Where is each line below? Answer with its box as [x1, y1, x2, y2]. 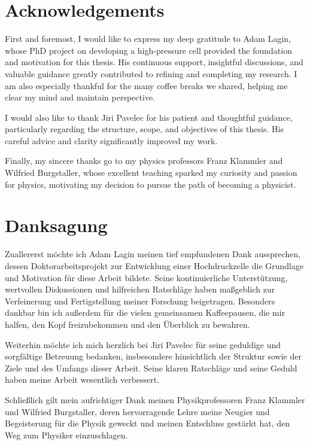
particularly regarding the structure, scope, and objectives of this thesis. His [5, 123, 284, 135]
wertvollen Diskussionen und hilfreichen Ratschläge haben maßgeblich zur [5, 283, 275, 295]
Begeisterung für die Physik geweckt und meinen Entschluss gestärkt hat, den [5, 417, 290, 429]
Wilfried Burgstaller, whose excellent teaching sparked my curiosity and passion [5, 166, 297, 179]
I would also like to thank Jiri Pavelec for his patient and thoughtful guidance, [5, 111, 293, 123]
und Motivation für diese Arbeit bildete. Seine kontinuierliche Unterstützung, [5, 271, 288, 284]
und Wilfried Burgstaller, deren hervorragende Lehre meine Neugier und [5, 405, 270, 417]
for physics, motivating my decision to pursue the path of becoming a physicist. [5, 178, 296, 190]
